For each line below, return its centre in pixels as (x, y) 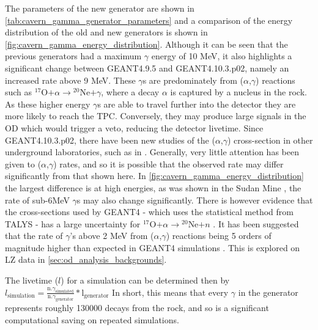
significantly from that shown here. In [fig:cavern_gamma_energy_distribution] (154, 176)
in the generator (268, 292)
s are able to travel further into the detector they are (197, 104)
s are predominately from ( (193, 80)
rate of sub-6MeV (37, 200)
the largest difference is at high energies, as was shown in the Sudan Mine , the (153, 187)
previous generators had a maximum (73, 56)
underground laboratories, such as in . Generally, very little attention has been (152, 152)
